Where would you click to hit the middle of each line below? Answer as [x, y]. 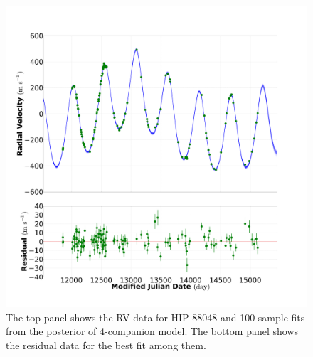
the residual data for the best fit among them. [106, 345]
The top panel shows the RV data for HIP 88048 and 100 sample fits [155, 317]
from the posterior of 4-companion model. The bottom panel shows [152, 331]
